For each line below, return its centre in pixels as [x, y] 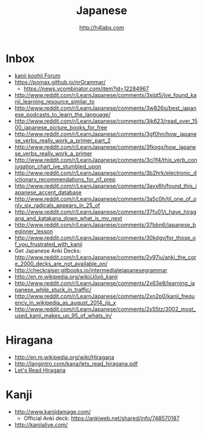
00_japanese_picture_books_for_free [61, 127]
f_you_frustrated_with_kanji [48, 244]
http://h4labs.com [102, 27]
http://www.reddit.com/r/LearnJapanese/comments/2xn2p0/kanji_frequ [105, 296]
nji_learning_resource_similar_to [55, 101]
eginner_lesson [33, 231]
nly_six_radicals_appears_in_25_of [57, 205]
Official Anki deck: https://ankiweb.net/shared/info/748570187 [102, 418]
